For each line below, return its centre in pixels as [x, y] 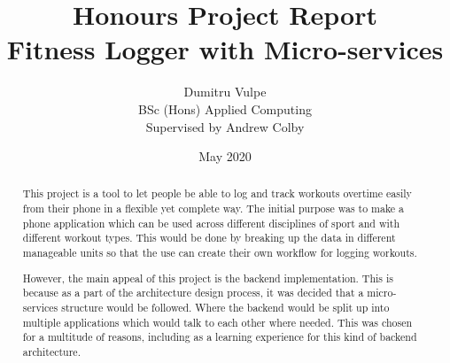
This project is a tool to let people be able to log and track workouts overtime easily [217, 193]
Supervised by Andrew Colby [225, 126]
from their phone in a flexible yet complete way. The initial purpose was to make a [213, 209]
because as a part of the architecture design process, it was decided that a [193, 293]
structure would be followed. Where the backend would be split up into [225, 307]
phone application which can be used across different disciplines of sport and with [211, 223]
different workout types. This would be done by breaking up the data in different [209, 238]
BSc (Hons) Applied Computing [225, 108]
